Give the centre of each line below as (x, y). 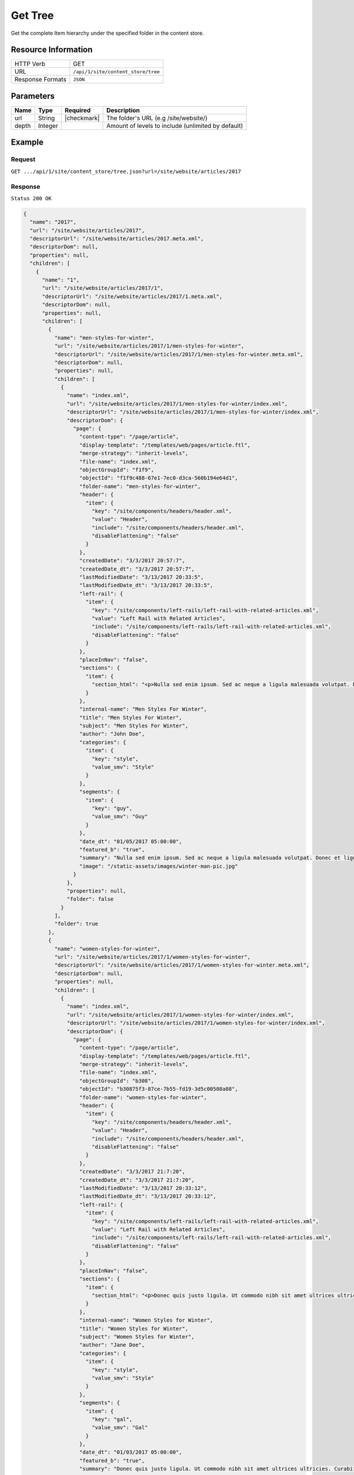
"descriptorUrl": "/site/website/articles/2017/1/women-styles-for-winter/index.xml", (196, 1023)
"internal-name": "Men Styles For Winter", (143, 709)
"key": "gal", (112, 1419)
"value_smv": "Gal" (120, 1428)
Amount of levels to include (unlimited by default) (175, 126)
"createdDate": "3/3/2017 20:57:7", (132, 561)
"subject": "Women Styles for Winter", (137, 1337)
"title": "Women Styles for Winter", (134, 1328)
